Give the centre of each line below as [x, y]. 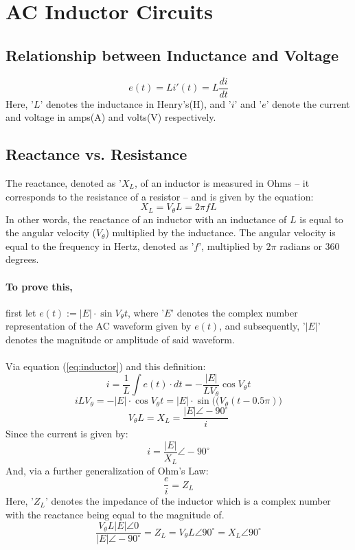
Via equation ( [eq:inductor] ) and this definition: [106, 366]
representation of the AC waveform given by [99, 326]
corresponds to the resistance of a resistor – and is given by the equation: [160, 196]
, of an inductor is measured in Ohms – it [222, 183]
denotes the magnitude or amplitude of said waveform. [120, 340]
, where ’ [146, 312]
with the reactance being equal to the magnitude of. [115, 514]
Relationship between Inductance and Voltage [172, 55]
